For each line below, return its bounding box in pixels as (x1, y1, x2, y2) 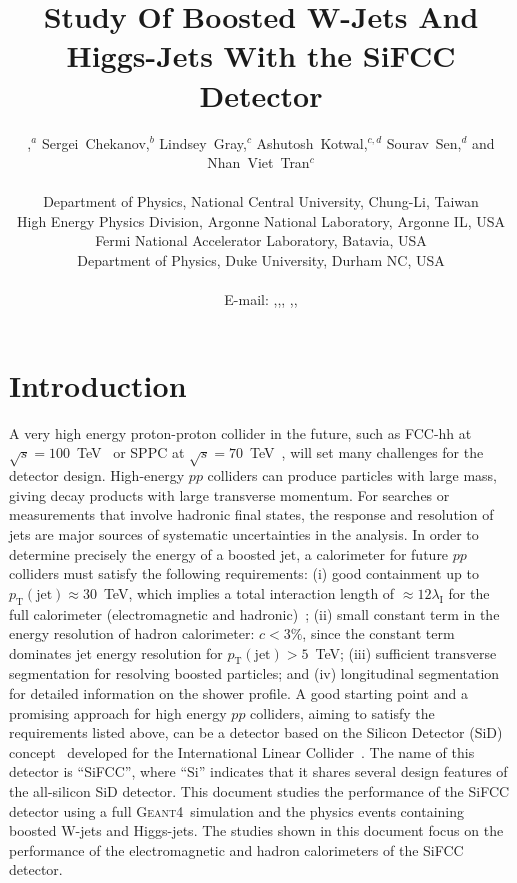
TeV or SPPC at (77, 442, 185, 463)
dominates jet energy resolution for (9, 642, 223, 663)
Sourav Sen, (386, 132, 462, 153)
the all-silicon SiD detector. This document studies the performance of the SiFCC (9, 781, 510, 802)
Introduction (9, 364, 187, 405)
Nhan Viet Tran (207, 152, 310, 173)
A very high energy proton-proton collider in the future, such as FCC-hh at (9, 422, 472, 443)
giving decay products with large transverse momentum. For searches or (9, 484, 450, 505)
